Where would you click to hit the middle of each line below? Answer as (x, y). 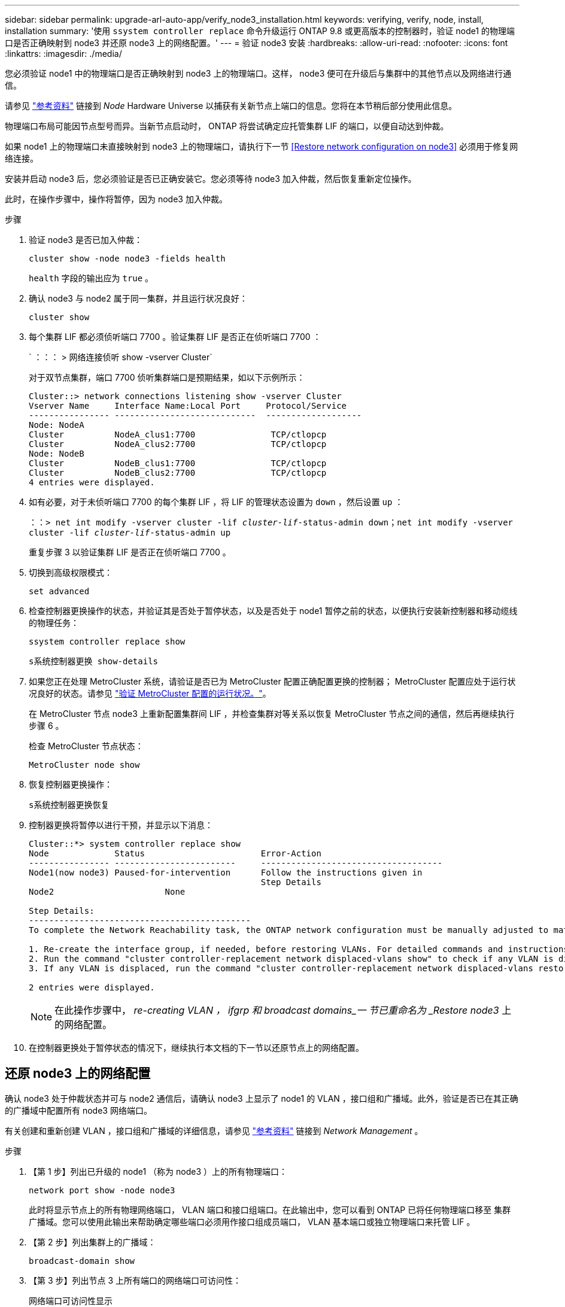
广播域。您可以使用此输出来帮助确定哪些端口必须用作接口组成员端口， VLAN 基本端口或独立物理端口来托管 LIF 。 (252, 1221)
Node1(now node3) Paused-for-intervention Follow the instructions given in (226, 873)
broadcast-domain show (82, 1261)
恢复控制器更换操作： (71, 784)
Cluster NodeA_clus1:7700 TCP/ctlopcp (178, 434)
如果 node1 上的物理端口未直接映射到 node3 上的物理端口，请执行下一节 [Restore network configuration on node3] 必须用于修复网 (262, 146)
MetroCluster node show (84, 765)
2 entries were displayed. (92, 987)
